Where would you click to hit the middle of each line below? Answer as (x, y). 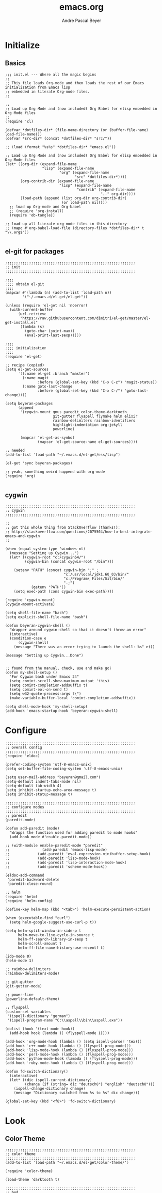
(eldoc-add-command (25, 876)
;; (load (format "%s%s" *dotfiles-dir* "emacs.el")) (61, 147)
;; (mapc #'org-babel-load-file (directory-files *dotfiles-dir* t (75, 228)
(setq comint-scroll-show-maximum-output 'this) (59, 681)
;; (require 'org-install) (37, 211)
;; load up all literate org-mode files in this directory (66, 224)
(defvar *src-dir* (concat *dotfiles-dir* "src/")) (58, 138)
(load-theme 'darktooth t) (32, 1180)
